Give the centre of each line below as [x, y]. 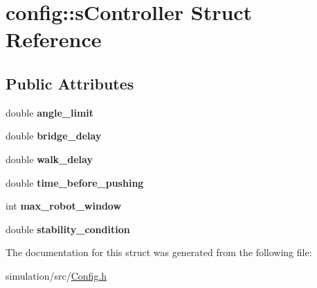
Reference [54, 39]
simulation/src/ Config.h [56, 275]
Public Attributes [70, 83]
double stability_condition [68, 229]
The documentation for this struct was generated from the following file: [159, 252]
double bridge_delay [54, 136]
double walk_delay [49, 159]
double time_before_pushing [75, 182]
